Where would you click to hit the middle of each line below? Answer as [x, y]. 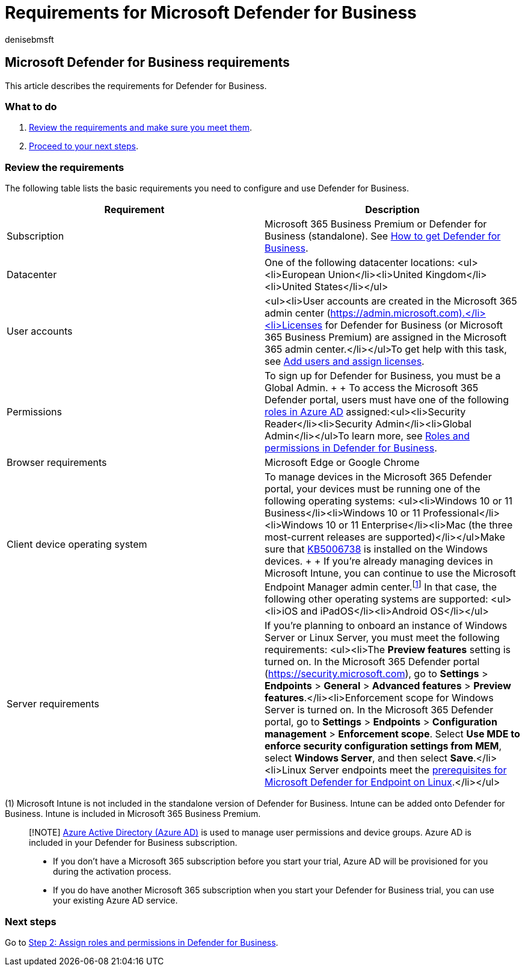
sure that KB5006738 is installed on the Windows [376, 549]
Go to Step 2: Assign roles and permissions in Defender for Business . [142, 943]
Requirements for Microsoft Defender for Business [211, 13]
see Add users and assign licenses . [345, 361]
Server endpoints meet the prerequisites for [408, 770]
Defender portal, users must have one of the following [387, 400]
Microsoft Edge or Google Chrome [342, 463]
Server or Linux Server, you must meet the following [382, 638]
